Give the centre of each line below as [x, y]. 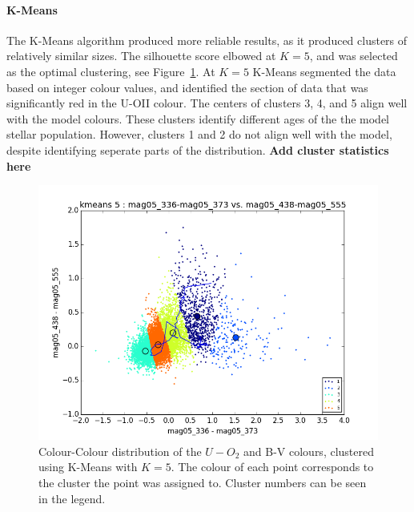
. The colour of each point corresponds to [272, 467]
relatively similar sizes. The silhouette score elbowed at [141, 56]
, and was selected [354, 56]
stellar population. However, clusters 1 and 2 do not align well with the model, [199, 134]
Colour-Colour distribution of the [120, 451]
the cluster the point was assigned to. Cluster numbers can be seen [203, 482]
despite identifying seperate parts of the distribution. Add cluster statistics [198, 149]
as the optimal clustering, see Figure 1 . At [111, 71]
